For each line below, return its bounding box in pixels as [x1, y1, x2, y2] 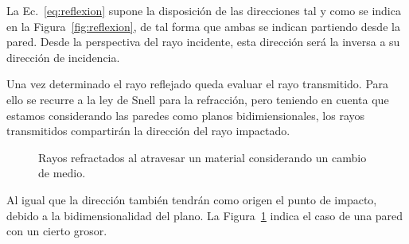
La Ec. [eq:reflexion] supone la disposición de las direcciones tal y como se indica [6, 2, 401, 18]
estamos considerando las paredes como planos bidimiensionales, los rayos [6, 107, 365, 123]
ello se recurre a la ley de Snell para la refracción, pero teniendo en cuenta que [6, 91, 389, 107]
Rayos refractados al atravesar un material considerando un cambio [38, 149, 367, 165]
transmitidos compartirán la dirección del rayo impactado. [6, 122, 290, 139]
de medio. [38, 165, 86, 181]
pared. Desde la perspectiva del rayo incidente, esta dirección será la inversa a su [6, 33, 400, 50]
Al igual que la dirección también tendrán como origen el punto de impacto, [6, 191, 377, 207]
